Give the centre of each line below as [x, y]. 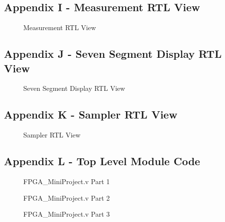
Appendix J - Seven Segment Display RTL [113, 54]
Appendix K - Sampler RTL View [91, 114]
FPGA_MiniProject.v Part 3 [67, 214]
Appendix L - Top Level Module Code [102, 161]
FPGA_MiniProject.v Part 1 [67, 181]
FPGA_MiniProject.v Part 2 [67, 197]
